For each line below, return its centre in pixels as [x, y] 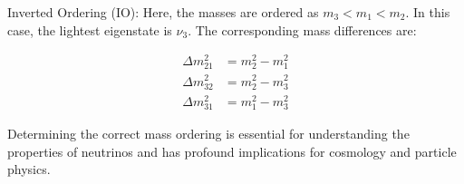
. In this [428, 12]
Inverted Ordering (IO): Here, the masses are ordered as [163, 12]
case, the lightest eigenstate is [90, 29]
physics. [29, 169]
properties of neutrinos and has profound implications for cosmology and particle [232, 151]
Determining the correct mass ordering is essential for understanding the [208, 133]
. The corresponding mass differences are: [302, 29]
